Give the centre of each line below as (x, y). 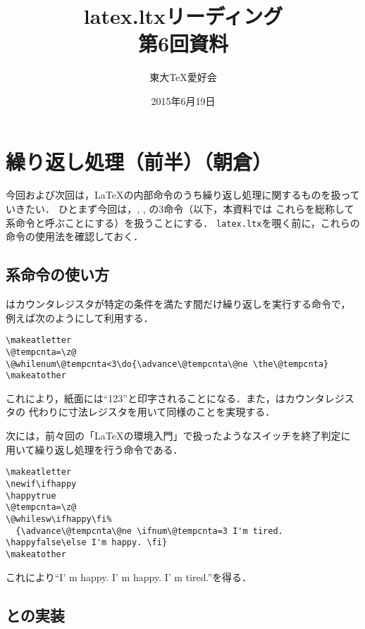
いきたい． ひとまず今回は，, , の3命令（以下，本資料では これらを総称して (180, 209)
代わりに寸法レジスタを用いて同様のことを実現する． (152, 412)
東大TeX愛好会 (183, 77)
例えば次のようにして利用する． (80, 317)
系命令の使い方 (57, 274)
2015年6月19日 (183, 100)
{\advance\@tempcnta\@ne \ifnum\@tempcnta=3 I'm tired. (149, 531)
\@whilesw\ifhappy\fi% (59, 519)
